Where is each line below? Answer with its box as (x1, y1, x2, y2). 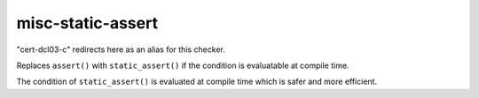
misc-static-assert (16, 13, 159, 33)
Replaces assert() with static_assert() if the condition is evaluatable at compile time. (16, 60, 349, 71)
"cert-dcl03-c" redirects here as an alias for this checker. (16, 44, 225, 55)
